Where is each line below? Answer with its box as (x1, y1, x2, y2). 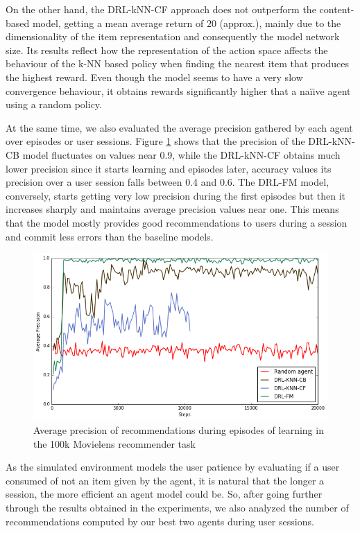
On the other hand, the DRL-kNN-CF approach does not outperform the (6, 2, 316, 16)
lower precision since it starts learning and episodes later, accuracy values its (6, 161, 332, 175)
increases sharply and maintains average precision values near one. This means (6, 202, 339, 216)
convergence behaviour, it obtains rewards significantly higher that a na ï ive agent (6, 83, 351, 98)
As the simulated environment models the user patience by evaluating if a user (6, 460, 340, 474)
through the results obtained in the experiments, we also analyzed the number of (6, 500, 349, 514)
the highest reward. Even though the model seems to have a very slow (6, 69, 303, 84)
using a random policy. (6, 97, 102, 112)
